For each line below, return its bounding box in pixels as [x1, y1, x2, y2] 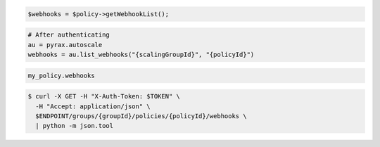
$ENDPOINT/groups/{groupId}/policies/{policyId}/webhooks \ [35, 112, 247, 120]
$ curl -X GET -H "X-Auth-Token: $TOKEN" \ [27, 92, 181, 101]
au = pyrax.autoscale [27, 41, 103, 49]
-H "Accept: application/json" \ [35, 102, 151, 110]
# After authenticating [27, 31, 110, 39]
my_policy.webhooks [27, 71, 95, 79]
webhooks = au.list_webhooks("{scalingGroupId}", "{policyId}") [27, 50, 255, 58]
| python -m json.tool [35, 122, 114, 130]
